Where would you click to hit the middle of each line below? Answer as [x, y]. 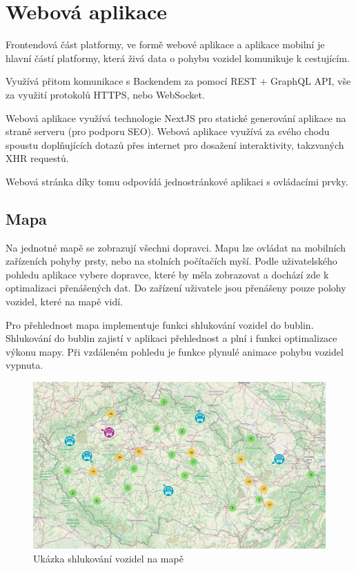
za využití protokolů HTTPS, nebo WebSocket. [105, 94]
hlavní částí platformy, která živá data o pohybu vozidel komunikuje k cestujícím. [178, 58]
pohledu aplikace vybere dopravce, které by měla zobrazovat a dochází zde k [167, 274]
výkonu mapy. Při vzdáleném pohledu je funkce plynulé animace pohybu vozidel [175, 351]
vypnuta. [24, 365]
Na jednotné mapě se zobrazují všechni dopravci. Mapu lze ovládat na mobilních [176, 247]
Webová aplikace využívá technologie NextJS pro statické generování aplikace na [176, 118]
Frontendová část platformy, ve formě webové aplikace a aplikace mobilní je [165, 44]
